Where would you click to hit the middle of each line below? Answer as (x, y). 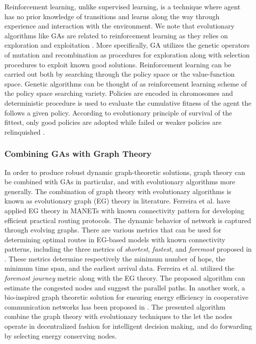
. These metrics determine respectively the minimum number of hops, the (115, 258)
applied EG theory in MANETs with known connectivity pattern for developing (125, 210)
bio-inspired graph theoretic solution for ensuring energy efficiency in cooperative (127, 297)
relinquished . (25, 131)
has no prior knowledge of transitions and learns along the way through (112, 16)
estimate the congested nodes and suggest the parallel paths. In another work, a (125, 287)
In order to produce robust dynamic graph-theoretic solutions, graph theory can (125, 172)
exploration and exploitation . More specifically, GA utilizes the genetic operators (127, 45)
